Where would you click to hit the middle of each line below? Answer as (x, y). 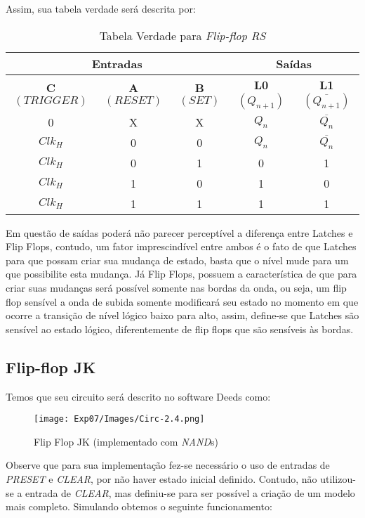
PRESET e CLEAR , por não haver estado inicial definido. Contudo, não (161, 478)
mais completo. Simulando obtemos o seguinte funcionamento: (139, 506)
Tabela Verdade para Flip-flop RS (182, 35)
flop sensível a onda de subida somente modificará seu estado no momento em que (182, 301)
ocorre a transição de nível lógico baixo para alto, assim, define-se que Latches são (182, 315)
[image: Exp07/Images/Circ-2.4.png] (119, 419)
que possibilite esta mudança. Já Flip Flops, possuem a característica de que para (181, 274)
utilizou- (338, 478)
